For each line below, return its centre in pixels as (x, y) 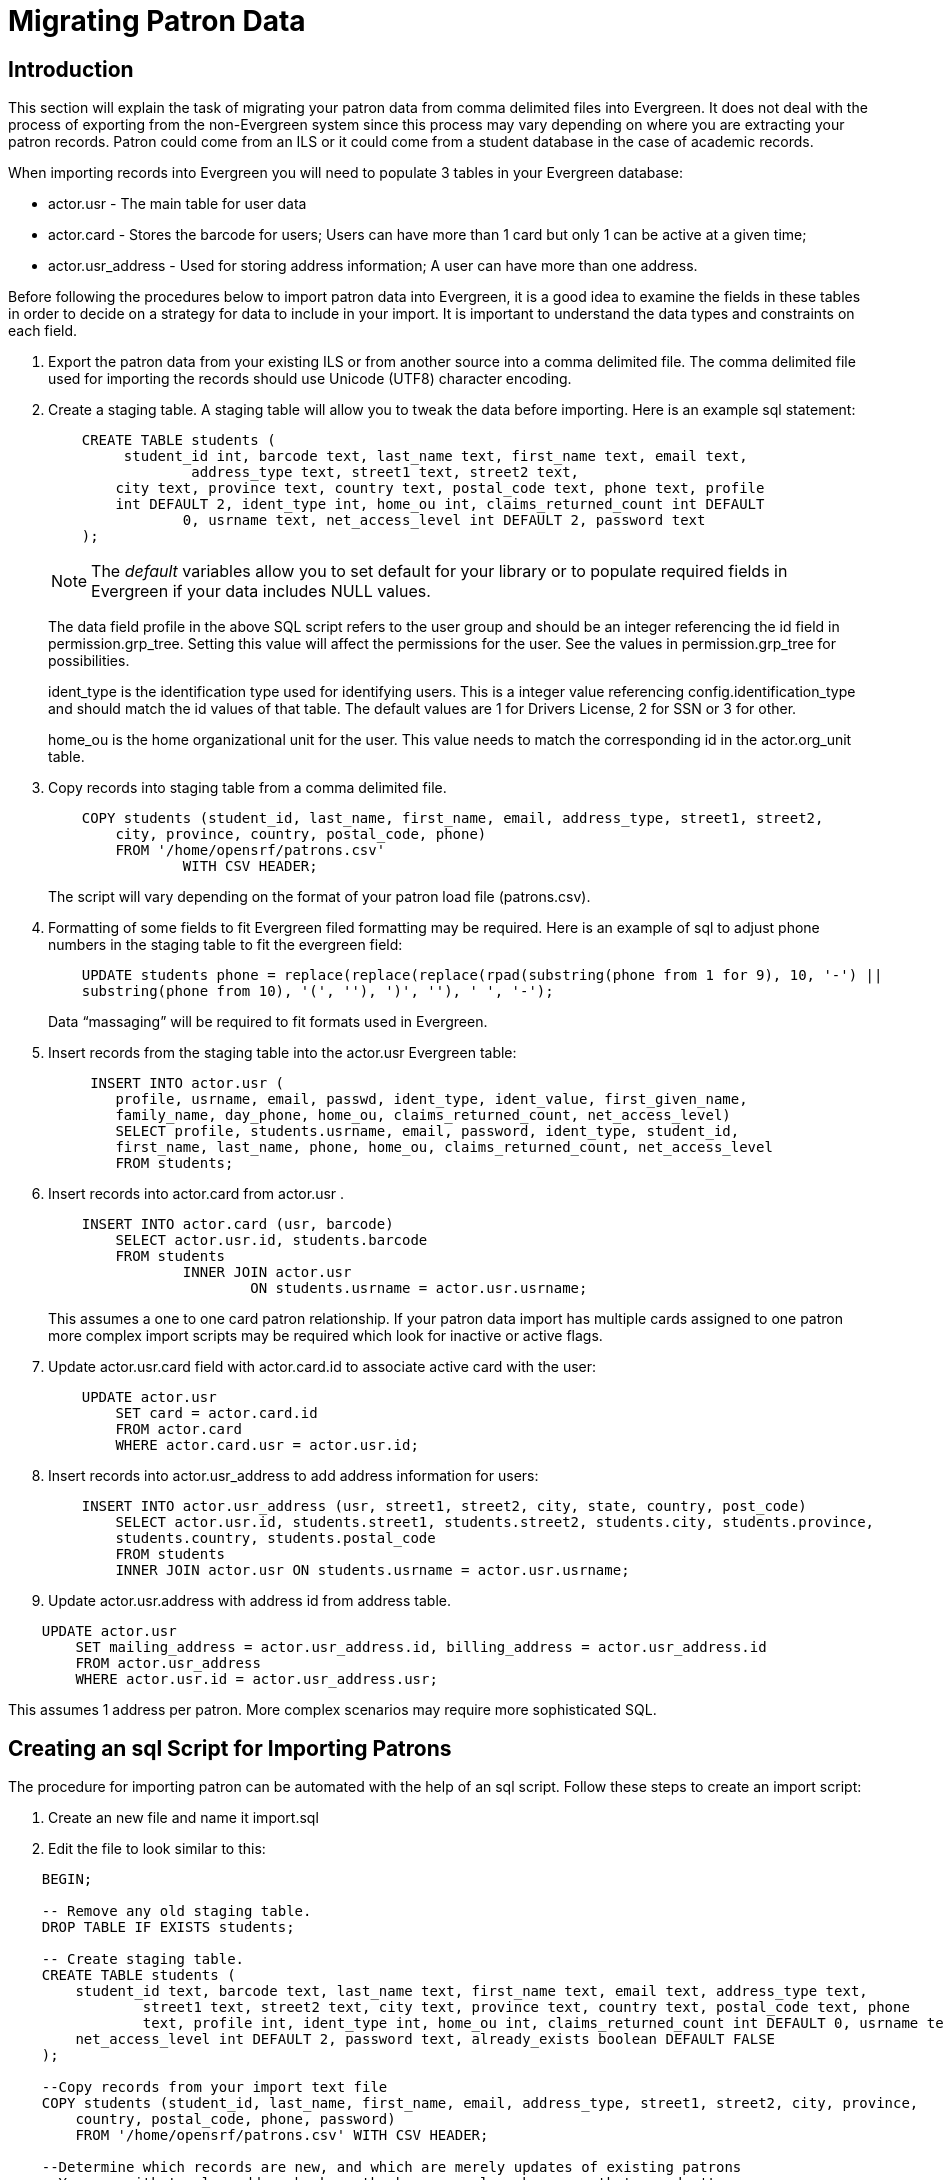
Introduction (71, 69)
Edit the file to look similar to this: (157, 1849)
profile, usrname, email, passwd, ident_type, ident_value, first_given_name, (431, 1099)
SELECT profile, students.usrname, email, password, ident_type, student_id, (427, 1131)
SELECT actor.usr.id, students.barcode (271, 1240)
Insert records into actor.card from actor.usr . (196, 1194)
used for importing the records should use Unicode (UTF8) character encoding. (310, 379)
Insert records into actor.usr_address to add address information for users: (293, 1476)
